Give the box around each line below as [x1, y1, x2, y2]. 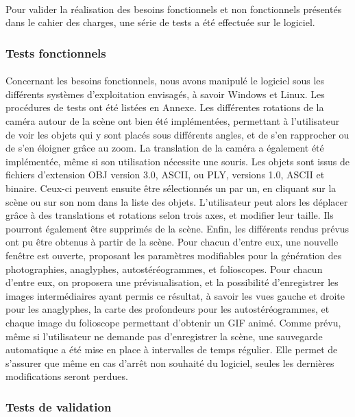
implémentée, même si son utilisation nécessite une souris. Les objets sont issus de [5, 154, 350, 168]
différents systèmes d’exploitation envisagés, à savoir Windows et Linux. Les [5, 86, 325, 101]
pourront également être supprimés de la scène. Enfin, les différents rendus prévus [5, 221, 350, 235]
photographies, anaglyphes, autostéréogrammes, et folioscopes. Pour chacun [5, 261, 323, 276]
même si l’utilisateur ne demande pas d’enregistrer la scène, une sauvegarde [5, 329, 323, 343]
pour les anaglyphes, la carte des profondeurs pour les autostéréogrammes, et [5, 302, 330, 316]
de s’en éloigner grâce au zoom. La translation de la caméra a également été [5, 141, 324, 155]
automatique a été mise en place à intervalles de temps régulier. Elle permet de [5, 342, 338, 357]
